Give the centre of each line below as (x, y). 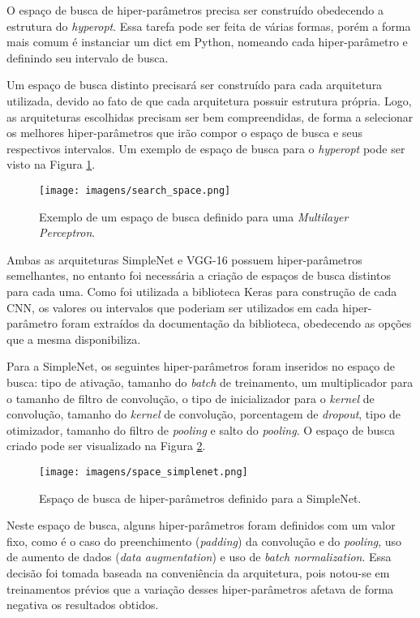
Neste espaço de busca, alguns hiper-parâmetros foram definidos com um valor (201, 525)
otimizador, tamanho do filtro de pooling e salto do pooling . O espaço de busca (201, 429)
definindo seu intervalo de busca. (88, 57)
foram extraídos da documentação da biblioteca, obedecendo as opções (236, 323)
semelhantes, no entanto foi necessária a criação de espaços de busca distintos (199, 275)
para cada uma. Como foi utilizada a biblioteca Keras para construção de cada (202, 291)
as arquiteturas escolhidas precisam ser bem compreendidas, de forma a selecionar (210, 116)
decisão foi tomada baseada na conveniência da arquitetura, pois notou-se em (198, 572)
